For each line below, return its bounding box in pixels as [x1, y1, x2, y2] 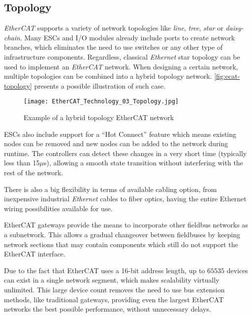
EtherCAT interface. [4, 249, 65, 259]
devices [226, 265, 248, 275]
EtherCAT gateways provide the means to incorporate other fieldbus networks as [4, 220, 248, 230]
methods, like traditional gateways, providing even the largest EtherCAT [4, 294, 224, 304]
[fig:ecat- [214, 71, 240, 81]
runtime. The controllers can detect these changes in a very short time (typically [4, 148, 247, 158]
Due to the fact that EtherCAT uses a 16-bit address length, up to [4, 265, 205, 275]
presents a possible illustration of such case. [34, 80, 166, 91]
